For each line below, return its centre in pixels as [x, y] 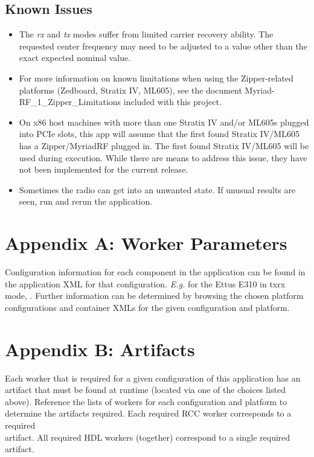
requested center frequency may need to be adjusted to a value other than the [163, 46]
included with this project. [172, 102]
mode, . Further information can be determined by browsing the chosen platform [154, 296]
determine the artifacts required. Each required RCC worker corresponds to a [148, 413]
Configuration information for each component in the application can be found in [155, 272]
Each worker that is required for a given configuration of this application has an [153, 378]
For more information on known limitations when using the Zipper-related [156, 78]
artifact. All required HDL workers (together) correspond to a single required [148, 437]
